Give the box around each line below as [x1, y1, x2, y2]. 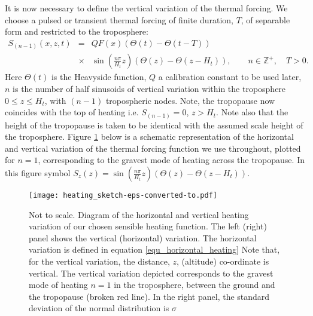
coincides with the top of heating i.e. [5, 106, 139, 118]
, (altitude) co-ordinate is [177, 255, 269, 268]
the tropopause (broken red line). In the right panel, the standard [29, 290, 270, 302]
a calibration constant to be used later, [158, 70, 302, 83]
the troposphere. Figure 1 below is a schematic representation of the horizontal [5, 130, 294, 143]
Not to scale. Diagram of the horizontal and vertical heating [29, 208, 249, 220]
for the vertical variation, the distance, [29, 255, 170, 268]
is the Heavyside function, [51, 70, 147, 83]
